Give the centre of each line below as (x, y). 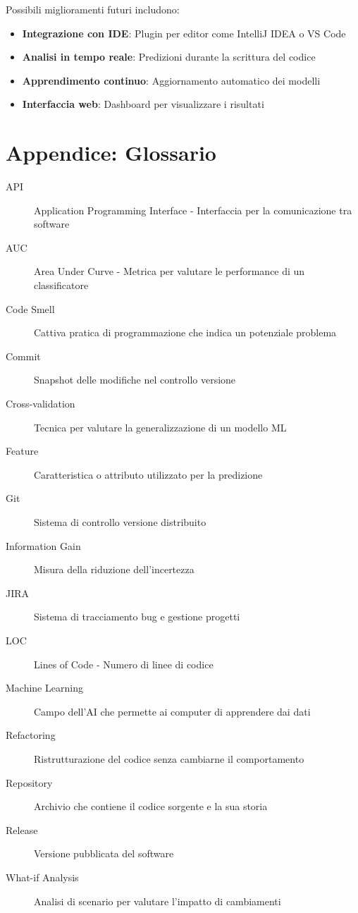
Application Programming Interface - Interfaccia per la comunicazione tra (193, 210)
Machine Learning (44, 688)
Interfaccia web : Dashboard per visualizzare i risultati (143, 104)
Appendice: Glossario (111, 153)
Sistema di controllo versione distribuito (120, 522)
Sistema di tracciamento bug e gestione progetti (137, 617)
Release (22, 829)
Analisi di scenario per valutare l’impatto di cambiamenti (158, 901)
